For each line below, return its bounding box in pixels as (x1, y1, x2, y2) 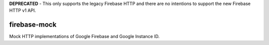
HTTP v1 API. (9, 7, 36, 13)
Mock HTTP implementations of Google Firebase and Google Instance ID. (9, 34, 160, 40)
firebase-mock (9, 20, 57, 29)
